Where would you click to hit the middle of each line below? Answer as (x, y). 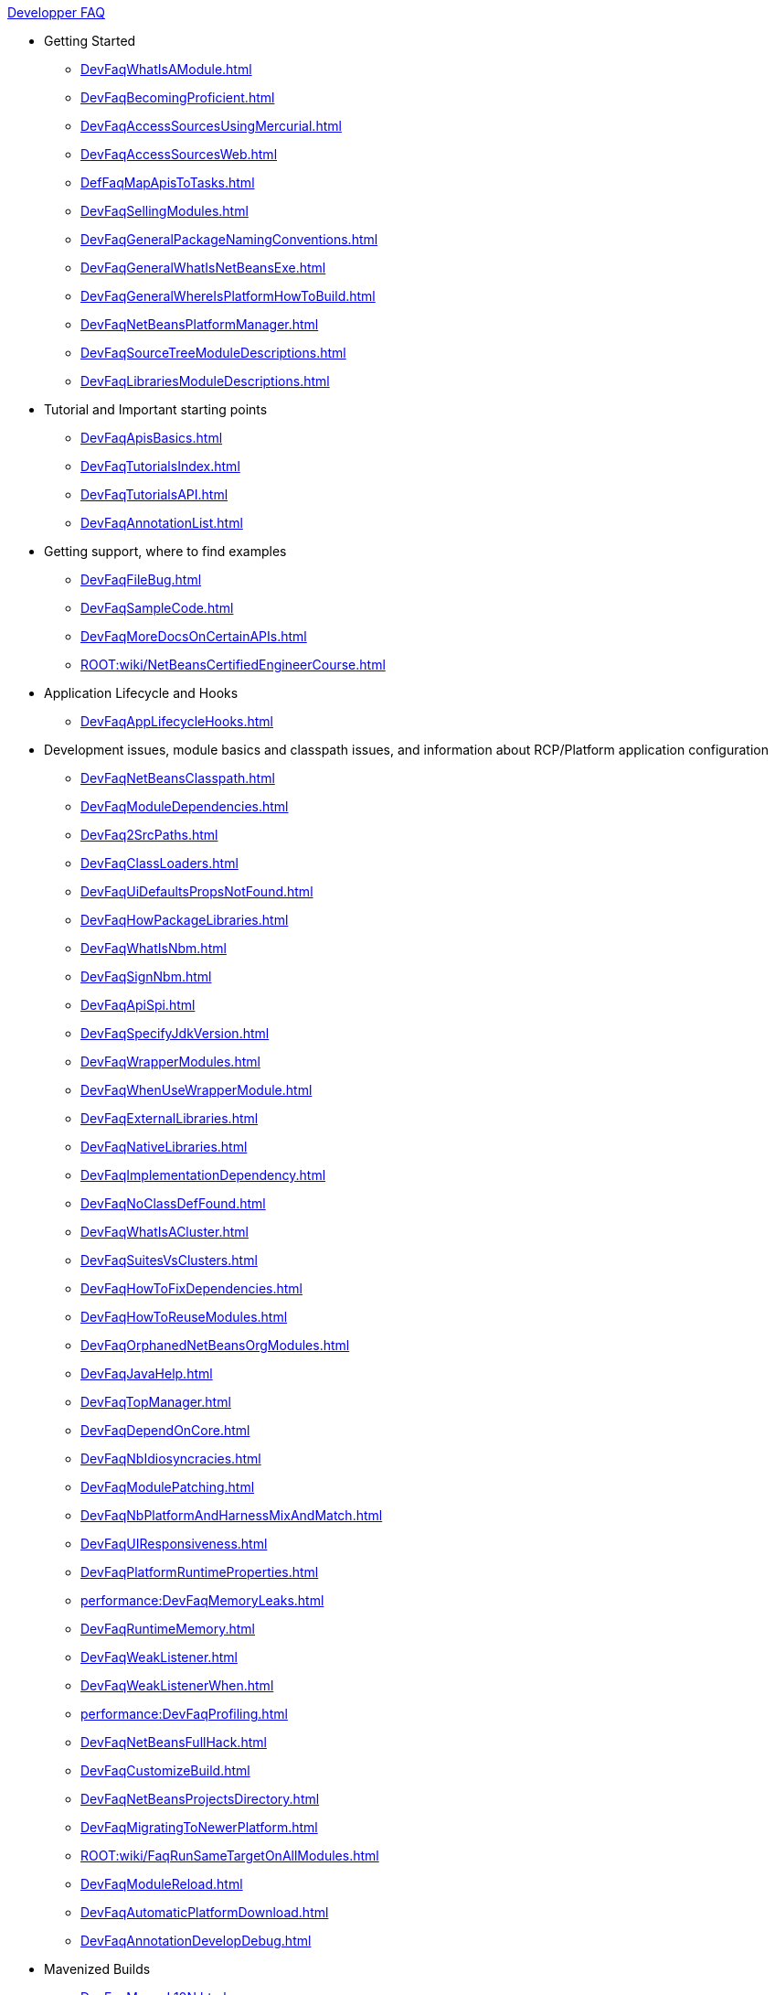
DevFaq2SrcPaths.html (149, 835)
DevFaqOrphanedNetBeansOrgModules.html (215, 1345)
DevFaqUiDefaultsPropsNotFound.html (197, 891)
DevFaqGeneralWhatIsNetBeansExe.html (203, 268)
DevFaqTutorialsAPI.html (154, 494)
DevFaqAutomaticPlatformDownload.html (205, 1912)
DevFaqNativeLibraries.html (164, 1147)
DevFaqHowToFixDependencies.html (191, 1288)
